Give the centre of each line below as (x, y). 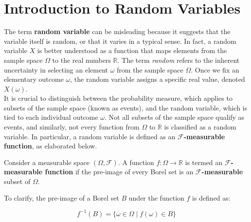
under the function (156, 197)
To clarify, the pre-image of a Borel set (62, 197)
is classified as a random (200, 127)
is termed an (204, 162)
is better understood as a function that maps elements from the (132, 50)
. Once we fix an (215, 69)
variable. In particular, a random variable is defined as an (90, 136)
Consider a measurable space (47, 162)
